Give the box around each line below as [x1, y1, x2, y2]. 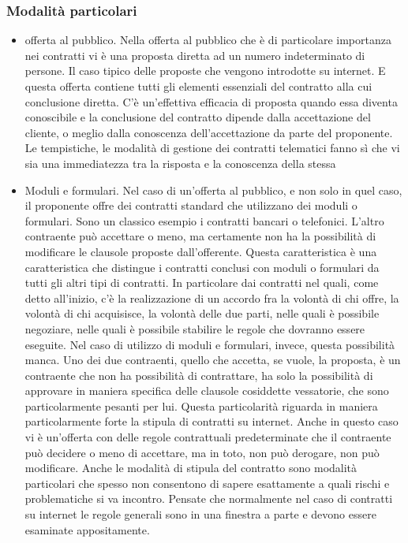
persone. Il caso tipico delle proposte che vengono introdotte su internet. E [24, 62, 386, 79]
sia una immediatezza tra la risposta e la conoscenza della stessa [24, 154, 336, 171]
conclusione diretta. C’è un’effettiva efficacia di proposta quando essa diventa [24, 93, 398, 110]
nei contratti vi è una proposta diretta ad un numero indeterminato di [24, 46, 365, 63]
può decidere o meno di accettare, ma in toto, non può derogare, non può [24, 444, 380, 460]
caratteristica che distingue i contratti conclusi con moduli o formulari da [24, 258, 380, 275]
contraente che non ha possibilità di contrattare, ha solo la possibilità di [24, 366, 373, 383]
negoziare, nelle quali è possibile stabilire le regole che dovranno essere [24, 320, 365, 337]
